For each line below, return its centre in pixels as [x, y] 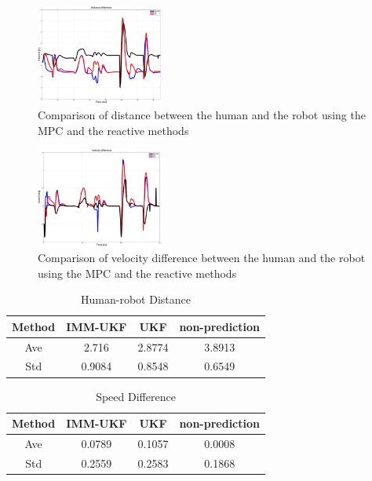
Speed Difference [136, 396]
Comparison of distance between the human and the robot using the [202, 114]
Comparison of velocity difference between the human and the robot [202, 257]
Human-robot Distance [136, 299]
